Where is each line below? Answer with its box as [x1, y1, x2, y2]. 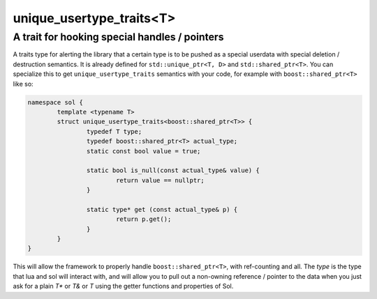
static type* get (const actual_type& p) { [86, 206, 238, 213]
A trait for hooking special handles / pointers [13, 31, 224, 43]
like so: [13, 79, 34, 88]
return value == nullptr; [115, 176, 205, 184]
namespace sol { [27, 98, 84, 106]
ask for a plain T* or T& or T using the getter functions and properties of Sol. [13, 282, 234, 291]
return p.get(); [115, 215, 172, 223]
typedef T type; [86, 128, 142, 135]
